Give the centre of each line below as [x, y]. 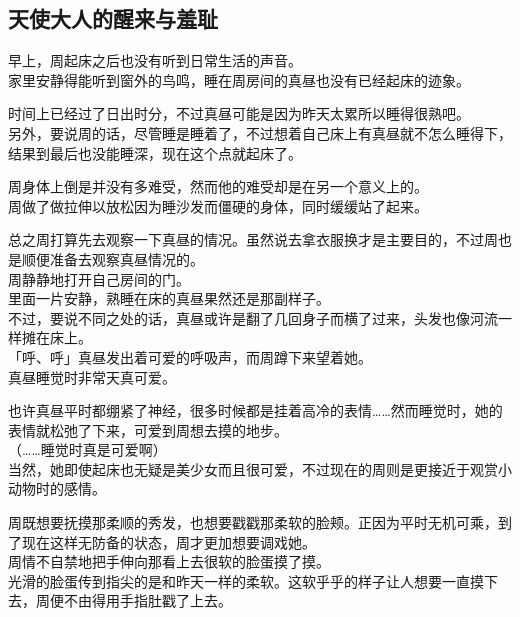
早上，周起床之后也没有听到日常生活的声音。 [155, 60]
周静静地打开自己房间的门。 [99, 278]
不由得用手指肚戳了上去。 [147, 600]
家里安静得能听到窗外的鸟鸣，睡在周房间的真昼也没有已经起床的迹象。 [239, 79]
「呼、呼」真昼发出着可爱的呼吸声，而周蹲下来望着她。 [190, 356]
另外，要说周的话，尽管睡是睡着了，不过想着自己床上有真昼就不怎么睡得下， [260, 132]
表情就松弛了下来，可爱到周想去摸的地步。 [148, 429]
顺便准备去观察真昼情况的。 [112, 258]
